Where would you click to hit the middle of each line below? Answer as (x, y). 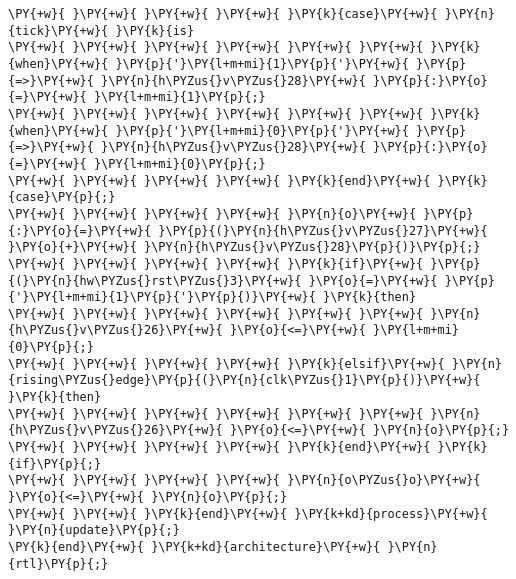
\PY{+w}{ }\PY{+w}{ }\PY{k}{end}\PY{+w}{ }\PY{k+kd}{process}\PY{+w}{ (248, 513)
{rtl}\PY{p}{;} (58, 563)
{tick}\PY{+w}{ (58, 30)
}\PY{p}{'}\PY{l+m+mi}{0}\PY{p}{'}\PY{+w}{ (262, 130)
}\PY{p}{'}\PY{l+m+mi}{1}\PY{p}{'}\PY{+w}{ (262, 63)
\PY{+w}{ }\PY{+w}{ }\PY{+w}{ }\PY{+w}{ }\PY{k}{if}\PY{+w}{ (216, 263)
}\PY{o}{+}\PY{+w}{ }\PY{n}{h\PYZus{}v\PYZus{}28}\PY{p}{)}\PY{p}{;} (244, 247)
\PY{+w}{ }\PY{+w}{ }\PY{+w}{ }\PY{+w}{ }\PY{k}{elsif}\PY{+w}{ (226, 363)
